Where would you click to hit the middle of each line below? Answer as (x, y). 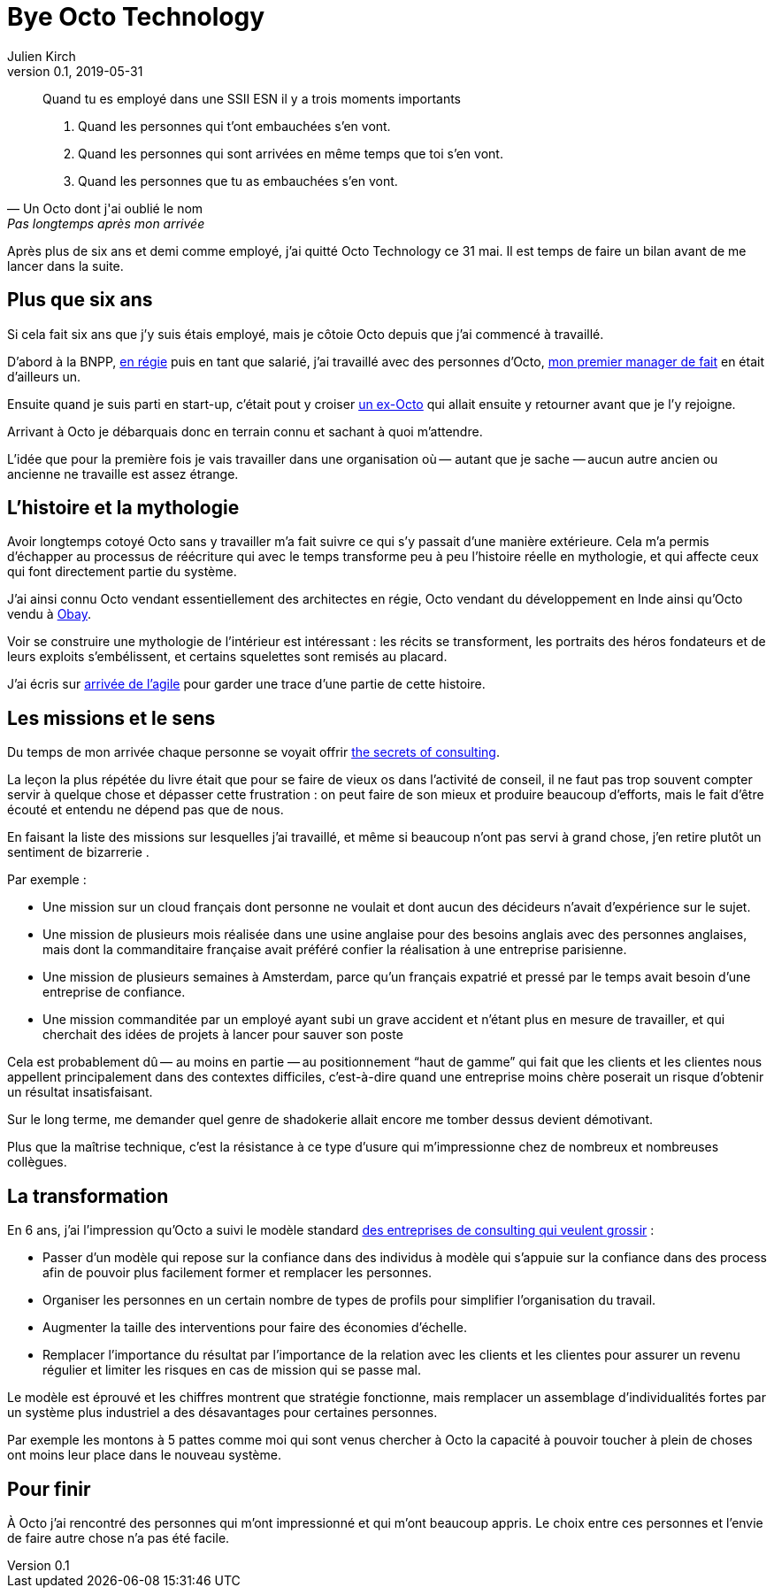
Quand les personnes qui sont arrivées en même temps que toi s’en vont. (291, 153)
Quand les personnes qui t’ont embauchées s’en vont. (234, 126)
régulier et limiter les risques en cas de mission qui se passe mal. (232, 1370)
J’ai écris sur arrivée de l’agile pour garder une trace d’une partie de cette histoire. (246, 684)
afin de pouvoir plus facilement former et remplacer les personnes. (238, 1273)
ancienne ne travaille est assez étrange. (123, 474)
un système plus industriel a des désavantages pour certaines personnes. (222, 1413)
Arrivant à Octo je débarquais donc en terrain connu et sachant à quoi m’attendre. (245, 431)
